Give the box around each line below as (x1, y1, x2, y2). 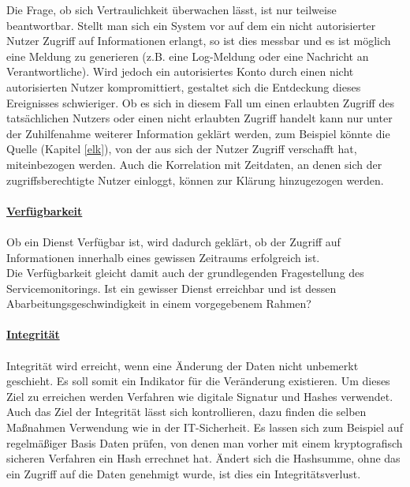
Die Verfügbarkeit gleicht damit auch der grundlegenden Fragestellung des (6, 264, 364, 281)
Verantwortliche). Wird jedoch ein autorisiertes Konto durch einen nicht (6, 63, 354, 80)
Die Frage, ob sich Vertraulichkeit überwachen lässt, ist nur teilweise (6, 2, 337, 17)
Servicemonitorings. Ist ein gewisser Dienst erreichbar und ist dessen (6, 279, 337, 296)
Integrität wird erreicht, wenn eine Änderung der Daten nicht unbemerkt (6, 357, 359, 373)
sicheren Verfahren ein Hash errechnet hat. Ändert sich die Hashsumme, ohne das (6, 450, 401, 466)
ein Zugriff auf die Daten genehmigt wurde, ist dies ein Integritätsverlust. (6, 465, 361, 481)
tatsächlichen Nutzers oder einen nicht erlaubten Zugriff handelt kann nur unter (6, 110, 393, 126)
